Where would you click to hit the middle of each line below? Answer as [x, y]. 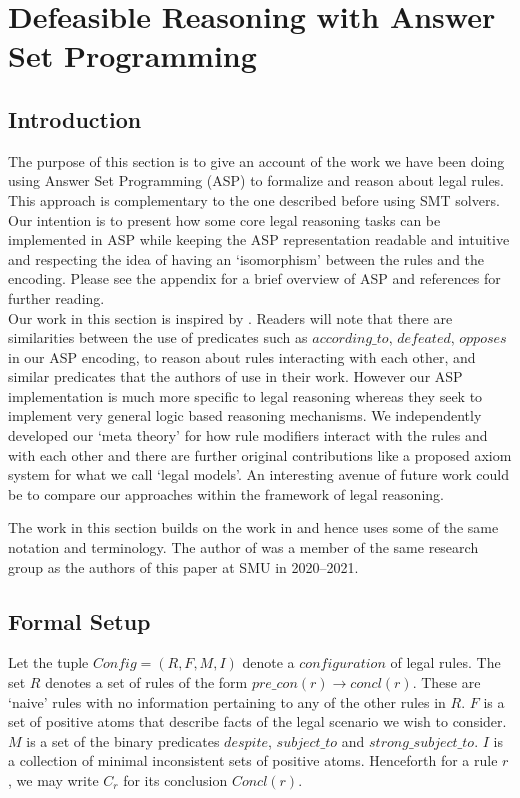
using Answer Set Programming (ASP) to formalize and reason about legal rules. [256, 180]
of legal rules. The [445, 662]
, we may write [53, 780]
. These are [446, 682]
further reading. [56, 297]
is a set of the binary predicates [123, 740]
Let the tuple [48, 662]
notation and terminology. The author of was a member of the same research [243, 547]
